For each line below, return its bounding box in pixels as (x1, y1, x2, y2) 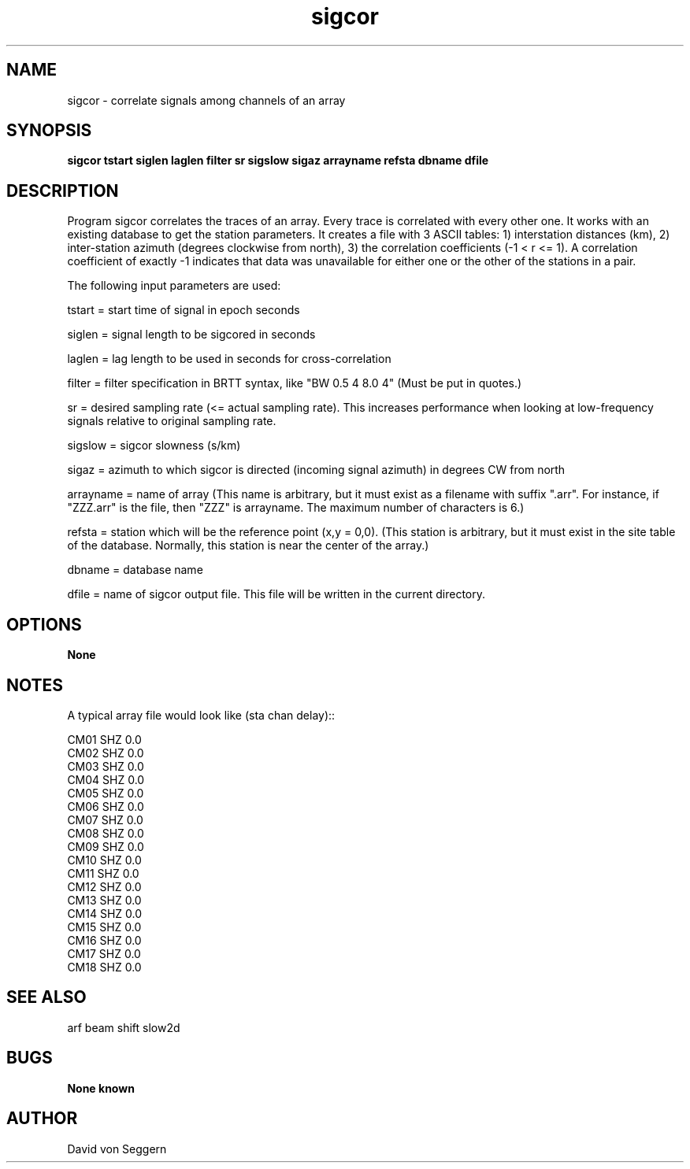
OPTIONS (6, 614, 82, 634)
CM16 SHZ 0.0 (67, 933, 142, 947)
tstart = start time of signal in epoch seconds (67, 303, 300, 317)
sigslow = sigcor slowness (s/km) (67, 438, 241, 453)
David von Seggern (67, 1141, 167, 1156)
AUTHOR (6, 1108, 78, 1129)
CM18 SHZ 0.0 (67, 960, 142, 974)
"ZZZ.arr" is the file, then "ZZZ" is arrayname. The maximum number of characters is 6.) (67, 501, 525, 515)
